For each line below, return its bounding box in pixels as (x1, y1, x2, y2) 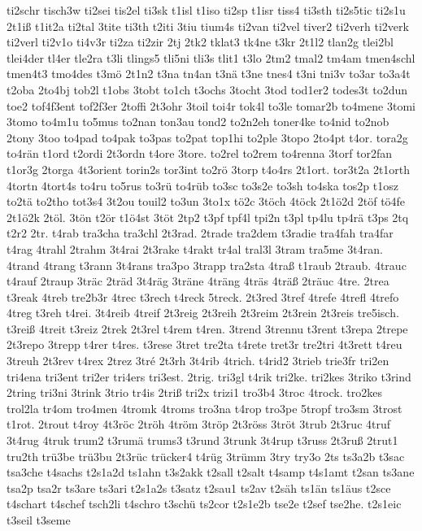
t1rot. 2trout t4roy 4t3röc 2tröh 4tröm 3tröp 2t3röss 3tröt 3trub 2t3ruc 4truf (7, 416, 391, 433)
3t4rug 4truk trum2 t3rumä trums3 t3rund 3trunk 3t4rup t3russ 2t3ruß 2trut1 (7, 432, 398, 449)
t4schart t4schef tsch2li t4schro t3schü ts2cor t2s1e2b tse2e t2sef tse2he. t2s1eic (7, 495, 402, 512)
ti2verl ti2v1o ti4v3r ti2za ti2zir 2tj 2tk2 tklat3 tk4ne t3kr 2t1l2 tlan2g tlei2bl (7, 33, 394, 50)
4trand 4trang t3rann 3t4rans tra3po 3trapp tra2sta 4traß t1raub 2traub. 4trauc (7, 256, 407, 273)
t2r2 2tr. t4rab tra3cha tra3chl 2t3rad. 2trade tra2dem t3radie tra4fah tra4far (7, 224, 394, 242)
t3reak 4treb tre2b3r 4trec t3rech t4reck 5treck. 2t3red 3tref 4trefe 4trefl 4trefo (7, 288, 399, 305)
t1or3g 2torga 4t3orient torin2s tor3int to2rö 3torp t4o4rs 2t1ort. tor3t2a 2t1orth (7, 160, 411, 177)
